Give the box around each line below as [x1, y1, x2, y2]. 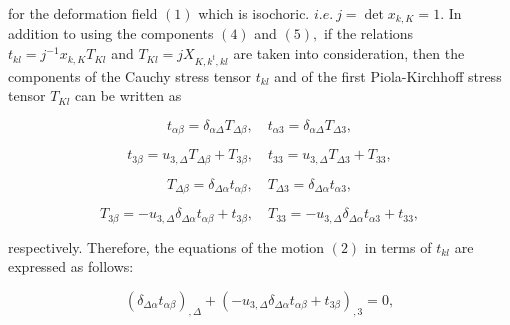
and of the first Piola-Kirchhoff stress [274, 65, 502, 86]
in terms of [364, 236, 432, 257]
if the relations [323, 23, 414, 44]
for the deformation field [8, 3, 158, 23]
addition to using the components [8, 23, 214, 44]
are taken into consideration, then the [233, 43, 465, 64]
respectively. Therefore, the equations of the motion [8, 236, 325, 257]
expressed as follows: [8, 256, 134, 277]
